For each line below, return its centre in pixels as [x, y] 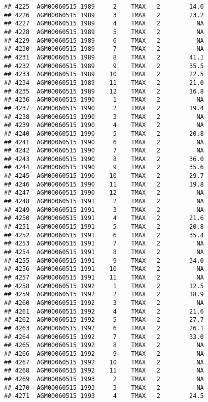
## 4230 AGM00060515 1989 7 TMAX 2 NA [104, 49]
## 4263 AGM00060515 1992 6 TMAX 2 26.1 [104, 328]
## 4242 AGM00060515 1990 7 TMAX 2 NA [104, 151]
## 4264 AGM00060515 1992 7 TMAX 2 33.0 [104, 337]
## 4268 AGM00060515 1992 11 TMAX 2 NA [104, 371]
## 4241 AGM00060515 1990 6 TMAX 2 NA [104, 142]
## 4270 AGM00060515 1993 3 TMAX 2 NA [104, 388]
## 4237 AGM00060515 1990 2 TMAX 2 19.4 [104, 108]
